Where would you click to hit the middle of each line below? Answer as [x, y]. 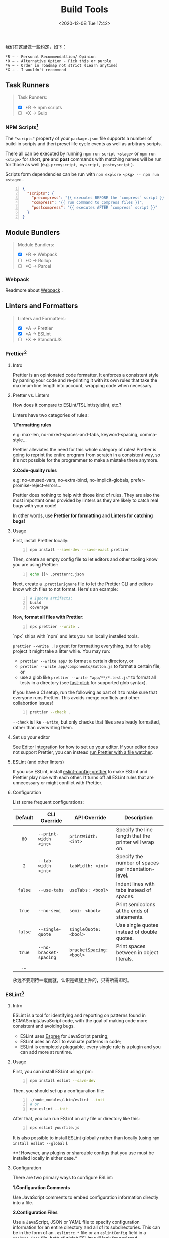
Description [139, 817]
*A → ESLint [38, 334]
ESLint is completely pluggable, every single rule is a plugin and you [90, 1047]
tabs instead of [134, 890]
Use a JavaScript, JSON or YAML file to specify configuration [76, 1222]
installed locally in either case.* [45, 1158]
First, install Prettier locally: [40, 540]
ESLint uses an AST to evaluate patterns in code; [71, 1041]
